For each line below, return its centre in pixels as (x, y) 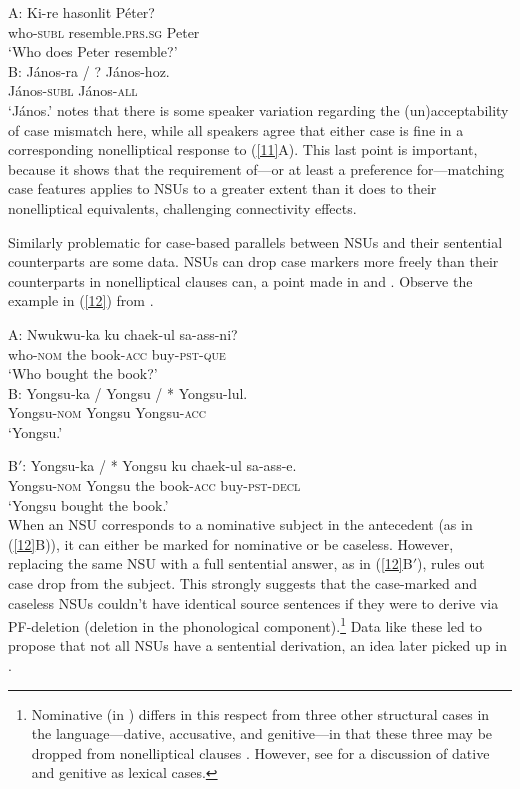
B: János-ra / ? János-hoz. (89, 70)
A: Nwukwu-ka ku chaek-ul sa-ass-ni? (123, 333)
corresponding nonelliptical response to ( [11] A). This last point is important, (243, 149)
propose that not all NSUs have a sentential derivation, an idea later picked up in (257, 645)
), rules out (451, 563)
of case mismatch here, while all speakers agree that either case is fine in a (236, 129)
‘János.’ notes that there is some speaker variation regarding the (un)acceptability (258, 109)
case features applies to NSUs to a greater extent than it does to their (222, 188)
